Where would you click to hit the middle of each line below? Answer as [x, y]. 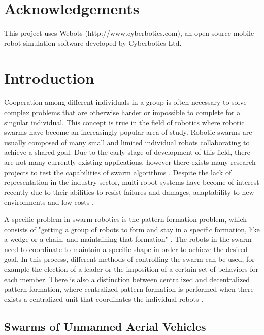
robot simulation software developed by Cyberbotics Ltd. [93, 43]
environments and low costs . [49, 202]
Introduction [49, 78]
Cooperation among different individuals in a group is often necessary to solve [125, 102]
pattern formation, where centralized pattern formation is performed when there [129, 289]
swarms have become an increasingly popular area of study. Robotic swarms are [128, 132]
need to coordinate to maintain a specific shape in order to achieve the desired [126, 249]
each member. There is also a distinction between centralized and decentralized [127, 279]
